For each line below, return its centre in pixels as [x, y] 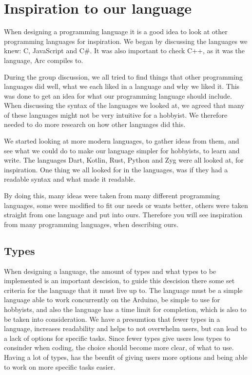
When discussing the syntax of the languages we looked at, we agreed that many [124, 105]
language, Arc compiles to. [44, 60]
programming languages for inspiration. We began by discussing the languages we [126, 41]
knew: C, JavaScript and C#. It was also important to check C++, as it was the [125, 51]
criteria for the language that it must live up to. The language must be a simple [123, 290]
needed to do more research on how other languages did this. [95, 124]
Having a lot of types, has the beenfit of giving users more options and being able [126, 357]
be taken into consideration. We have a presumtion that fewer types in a [112, 319]
